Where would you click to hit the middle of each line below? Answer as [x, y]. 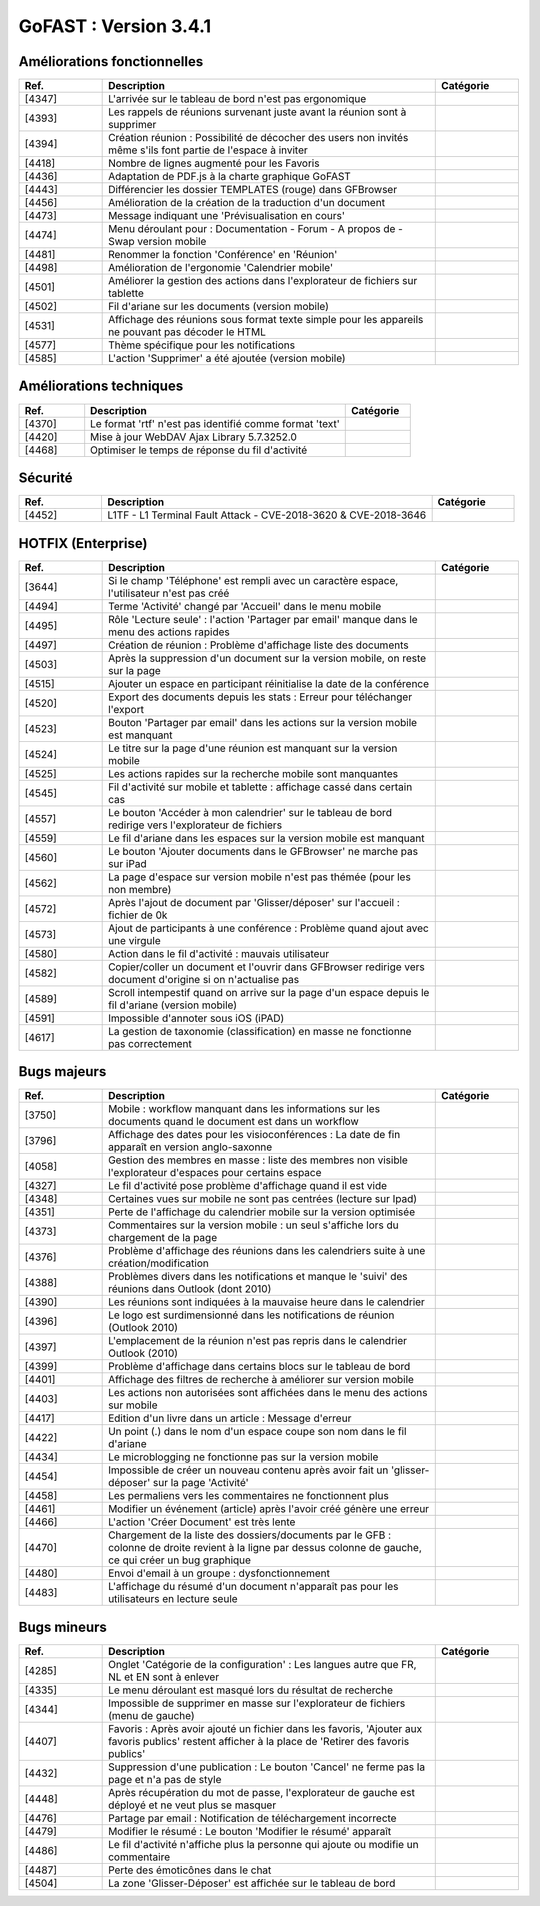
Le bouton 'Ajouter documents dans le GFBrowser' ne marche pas [263, 851]
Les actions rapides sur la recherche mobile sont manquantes [253, 773]
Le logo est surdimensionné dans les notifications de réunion [251, 1315]
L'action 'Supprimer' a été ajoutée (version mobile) [227, 358]
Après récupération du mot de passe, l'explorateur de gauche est [261, 1792]
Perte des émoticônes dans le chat [190, 1870]
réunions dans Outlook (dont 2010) [190, 1289]
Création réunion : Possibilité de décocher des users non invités [258, 138]
